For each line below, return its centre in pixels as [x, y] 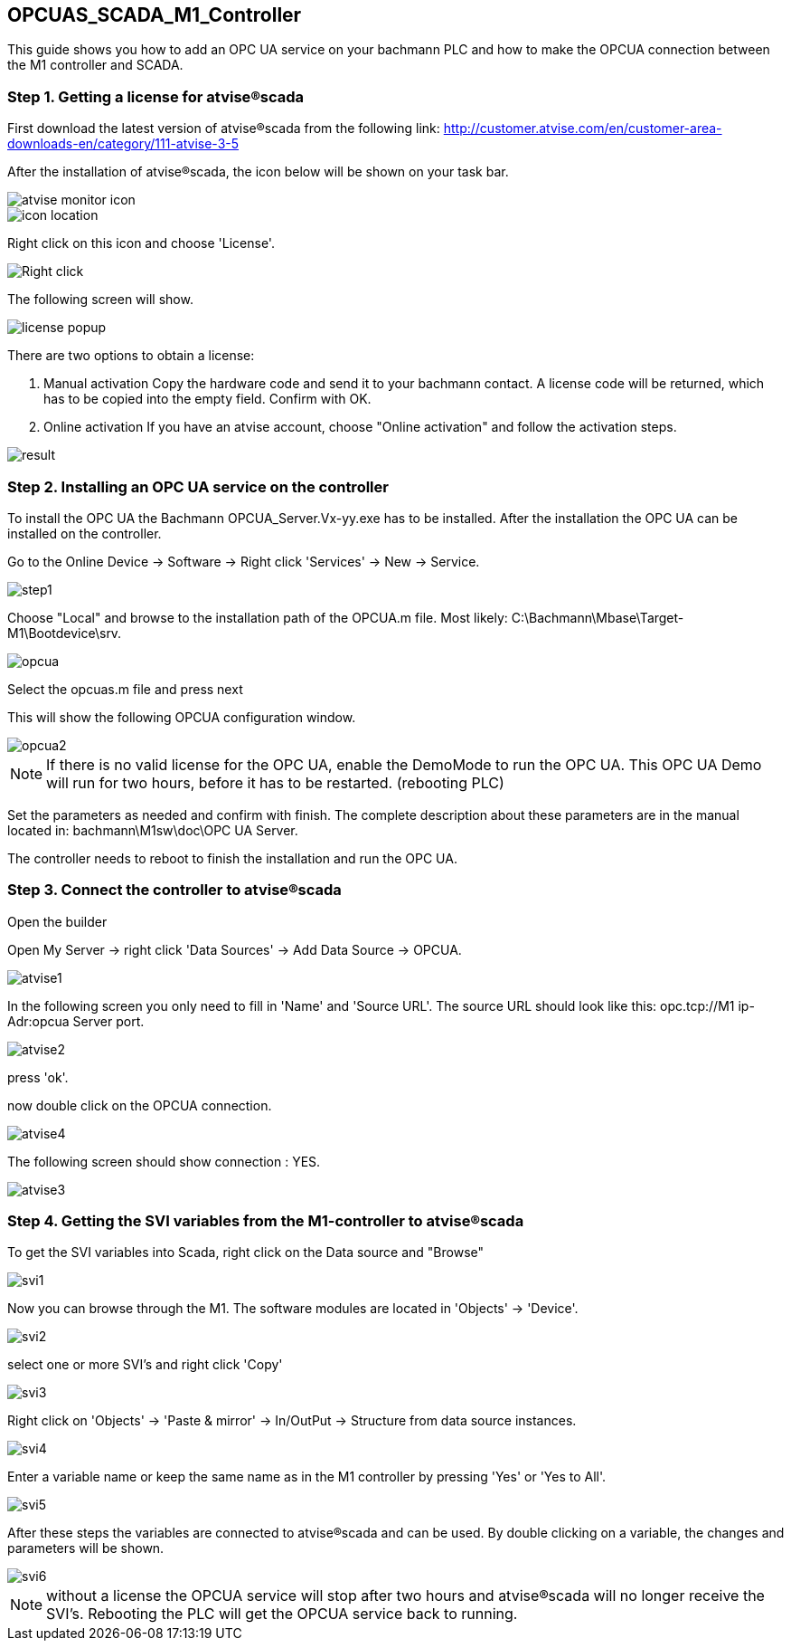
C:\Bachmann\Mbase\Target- [598, 617]
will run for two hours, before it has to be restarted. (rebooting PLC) [275, 782]
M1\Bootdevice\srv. [65, 633]
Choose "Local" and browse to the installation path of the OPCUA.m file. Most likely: [258, 617]
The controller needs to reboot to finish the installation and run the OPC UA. [232, 858]
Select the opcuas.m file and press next [125, 689]
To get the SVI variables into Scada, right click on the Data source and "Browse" [246, 1253]
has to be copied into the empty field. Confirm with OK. [207, 399]
